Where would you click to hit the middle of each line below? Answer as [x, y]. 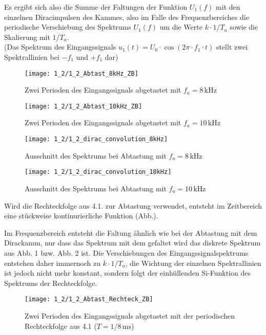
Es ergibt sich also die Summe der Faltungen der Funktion [96, 7]
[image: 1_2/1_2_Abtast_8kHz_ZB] [81, 73]
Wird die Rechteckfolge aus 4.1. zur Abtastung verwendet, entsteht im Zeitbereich [133, 205]
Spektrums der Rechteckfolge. [51, 283]
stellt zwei [232, 47]
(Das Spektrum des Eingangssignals [60, 47]
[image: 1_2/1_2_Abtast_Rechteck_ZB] [89, 299]
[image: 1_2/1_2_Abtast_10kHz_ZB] [84, 106]
